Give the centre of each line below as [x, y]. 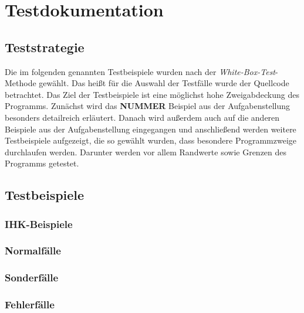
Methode [21, 83]
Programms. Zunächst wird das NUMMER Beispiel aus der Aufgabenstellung [148, 106]
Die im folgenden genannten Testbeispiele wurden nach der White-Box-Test [140, 71]
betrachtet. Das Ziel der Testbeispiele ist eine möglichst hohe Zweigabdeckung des [152, 94]
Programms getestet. [42, 163]
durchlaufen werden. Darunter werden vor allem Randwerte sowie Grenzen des [146, 152]
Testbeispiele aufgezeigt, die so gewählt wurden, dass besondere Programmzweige [151, 140]
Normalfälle [33, 251]
